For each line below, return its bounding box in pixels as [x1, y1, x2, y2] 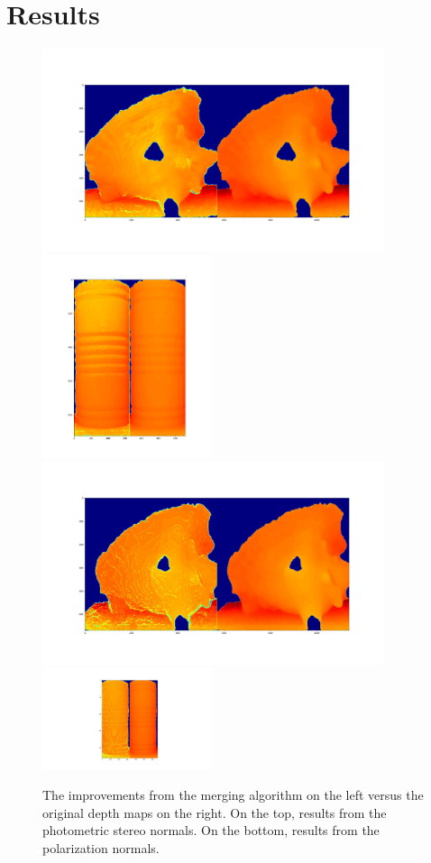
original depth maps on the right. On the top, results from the [42, 803, 387, 822]
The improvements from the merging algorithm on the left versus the [42, 785, 424, 803]
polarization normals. [42, 838, 160, 857]
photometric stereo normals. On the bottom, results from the [42, 821, 380, 840]
